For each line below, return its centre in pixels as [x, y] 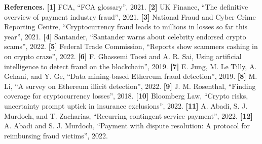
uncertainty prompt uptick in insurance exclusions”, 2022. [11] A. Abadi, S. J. [126, 105]
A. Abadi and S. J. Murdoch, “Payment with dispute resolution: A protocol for [127, 126]
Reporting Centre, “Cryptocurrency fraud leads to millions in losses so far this [126, 27]
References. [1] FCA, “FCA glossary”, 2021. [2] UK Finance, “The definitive [126, 7]
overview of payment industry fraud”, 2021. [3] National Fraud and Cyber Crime [130, 16]
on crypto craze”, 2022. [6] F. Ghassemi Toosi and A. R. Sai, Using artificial [123, 56]
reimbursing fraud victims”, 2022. [56, 135]
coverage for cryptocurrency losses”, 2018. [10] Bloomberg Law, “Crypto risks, [126, 96]
